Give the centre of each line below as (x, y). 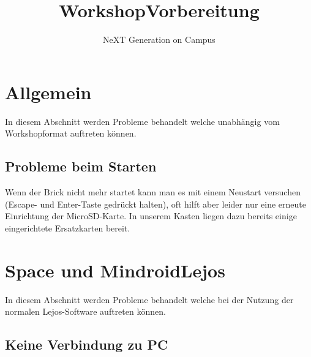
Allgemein (48, 92)
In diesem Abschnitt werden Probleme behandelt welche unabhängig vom (142, 121)
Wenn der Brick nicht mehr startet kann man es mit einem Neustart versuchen (153, 192)
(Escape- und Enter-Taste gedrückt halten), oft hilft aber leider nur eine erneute (155, 204)
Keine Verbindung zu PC (87, 344)
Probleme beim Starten (81, 166)
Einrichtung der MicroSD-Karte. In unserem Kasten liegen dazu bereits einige (151, 216)
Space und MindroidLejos (115, 270)
